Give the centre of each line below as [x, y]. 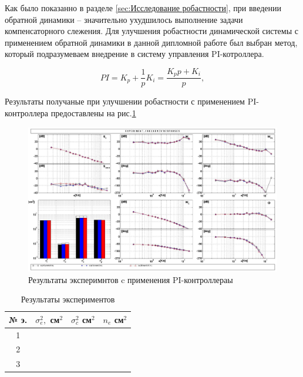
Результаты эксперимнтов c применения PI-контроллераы [131, 279]
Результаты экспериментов [68, 299]
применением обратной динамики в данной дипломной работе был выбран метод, [151, 42]
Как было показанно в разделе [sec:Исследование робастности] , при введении [143, 8]
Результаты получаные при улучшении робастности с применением [125, 101]
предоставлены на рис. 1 [93, 113]
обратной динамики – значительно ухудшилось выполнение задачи [124, 19]
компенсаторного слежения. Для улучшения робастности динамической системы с [151, 31]
